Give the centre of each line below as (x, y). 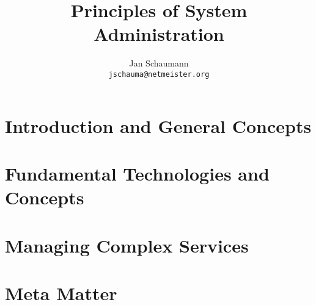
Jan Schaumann (159, 63)
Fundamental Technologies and (137, 173)
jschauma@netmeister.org (159, 74)
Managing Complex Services (127, 245)
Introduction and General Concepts (158, 125)
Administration (159, 34)
